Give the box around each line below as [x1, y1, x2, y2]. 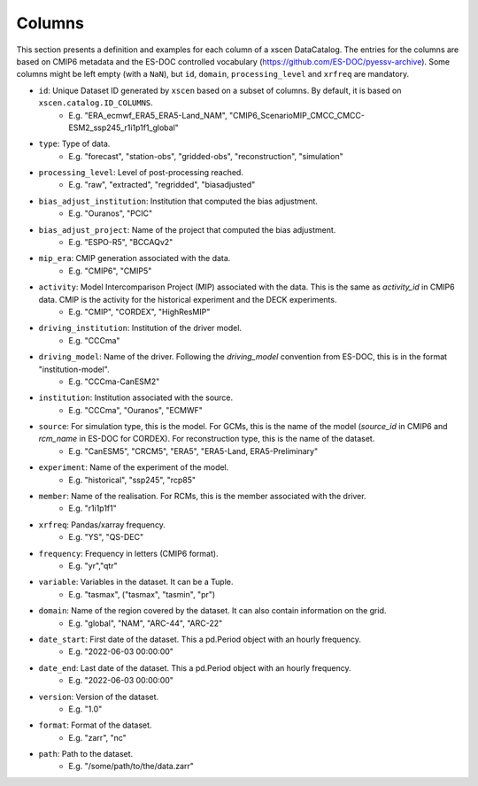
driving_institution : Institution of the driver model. [38, 323, 243, 334]
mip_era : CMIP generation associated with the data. [38, 253, 231, 264]
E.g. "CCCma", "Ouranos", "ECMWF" [68, 405, 204, 415]
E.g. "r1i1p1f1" [68, 503, 117, 513]
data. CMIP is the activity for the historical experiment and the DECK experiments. [38, 294, 337, 304]
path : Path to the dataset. [38, 749, 134, 759]
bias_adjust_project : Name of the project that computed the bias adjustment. [38, 224, 336, 235]
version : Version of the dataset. [38, 691, 159, 702]
